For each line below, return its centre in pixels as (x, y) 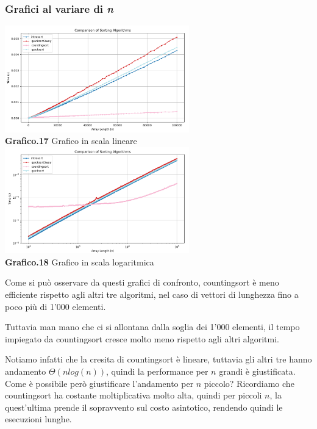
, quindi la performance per (157, 371)
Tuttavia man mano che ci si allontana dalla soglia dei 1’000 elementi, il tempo (152, 327)
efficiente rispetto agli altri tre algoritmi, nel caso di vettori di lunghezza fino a (152, 294)
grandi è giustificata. (257, 371)
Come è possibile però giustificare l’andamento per (99, 383)
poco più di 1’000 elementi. (55, 306)
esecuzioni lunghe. (38, 419)
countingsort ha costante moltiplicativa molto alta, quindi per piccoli (134, 395)
